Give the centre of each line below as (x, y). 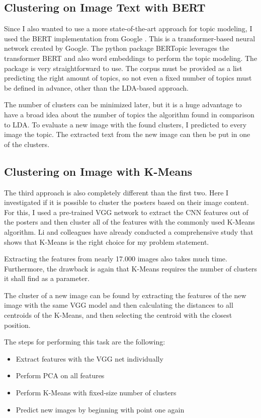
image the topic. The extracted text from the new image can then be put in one (127, 134)
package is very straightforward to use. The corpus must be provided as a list (123, 68)
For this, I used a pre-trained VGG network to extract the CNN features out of (126, 212)
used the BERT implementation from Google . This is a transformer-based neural (130, 38)
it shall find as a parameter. (47, 278)
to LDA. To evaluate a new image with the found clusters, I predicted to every (125, 124)
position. (17, 325)
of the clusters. (27, 144)
